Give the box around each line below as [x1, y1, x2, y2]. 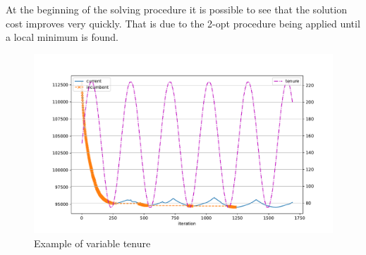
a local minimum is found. [6, 30, 118, 44]
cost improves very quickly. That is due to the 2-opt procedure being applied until [6, 15, 360, 30]
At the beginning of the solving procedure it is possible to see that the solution [6, 2, 347, 16]
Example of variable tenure [34, 235, 151, 250]
